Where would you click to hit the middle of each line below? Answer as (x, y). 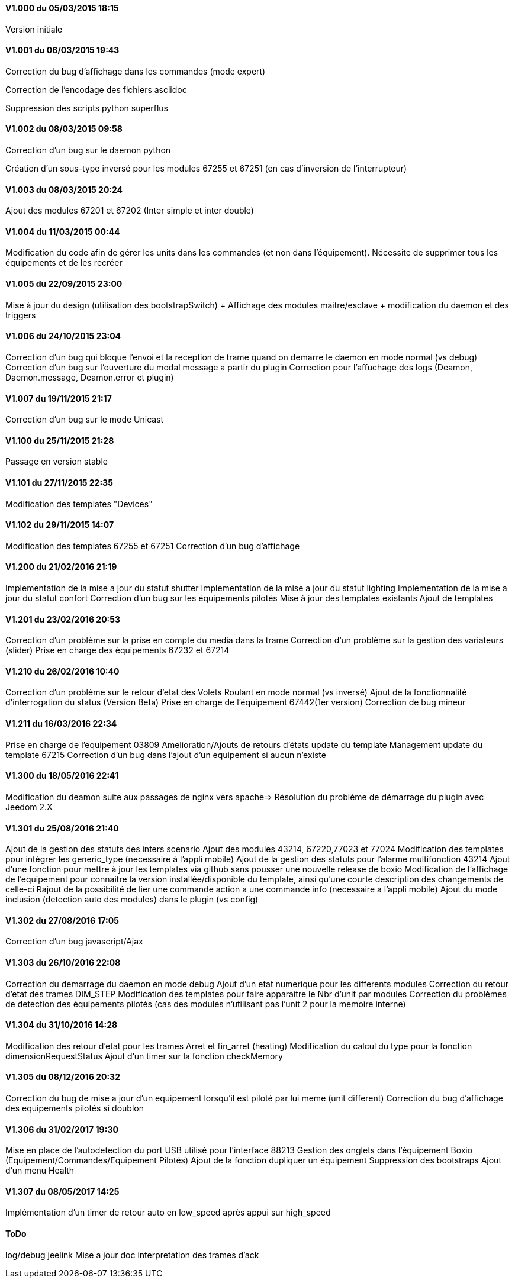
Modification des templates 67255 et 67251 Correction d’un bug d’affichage (153, 546)
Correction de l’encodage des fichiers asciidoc (96, 89)
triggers (21, 315)
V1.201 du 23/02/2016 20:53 (63, 619)
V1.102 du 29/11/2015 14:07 (60, 525)
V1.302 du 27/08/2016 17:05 (62, 920)
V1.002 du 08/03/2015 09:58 (64, 129)
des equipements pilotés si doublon (75, 1108)
